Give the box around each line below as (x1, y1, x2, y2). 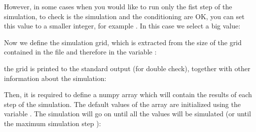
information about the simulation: (4, 73, 107, 83)
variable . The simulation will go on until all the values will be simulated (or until (4, 108, 251, 119)
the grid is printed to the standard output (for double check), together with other (4, 63, 251, 73)
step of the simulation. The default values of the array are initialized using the (4, 99, 241, 109)
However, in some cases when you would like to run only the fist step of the (4, 1, 232, 11)
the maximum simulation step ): (4, 118, 101, 128)
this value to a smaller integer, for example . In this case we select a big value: (4, 21, 241, 31)
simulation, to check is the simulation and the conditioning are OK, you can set (4, 11, 245, 21)
